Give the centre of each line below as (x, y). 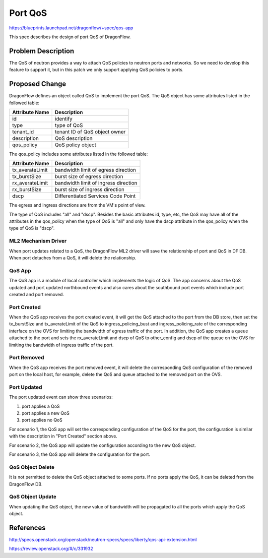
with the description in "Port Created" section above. (63, 436)
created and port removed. (36, 294)
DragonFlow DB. (26, 484)
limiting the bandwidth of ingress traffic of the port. (62, 345)
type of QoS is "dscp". (32, 228)
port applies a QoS (41, 406)
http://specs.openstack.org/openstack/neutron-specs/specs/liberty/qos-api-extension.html (103, 540)
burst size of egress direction (89, 177)
